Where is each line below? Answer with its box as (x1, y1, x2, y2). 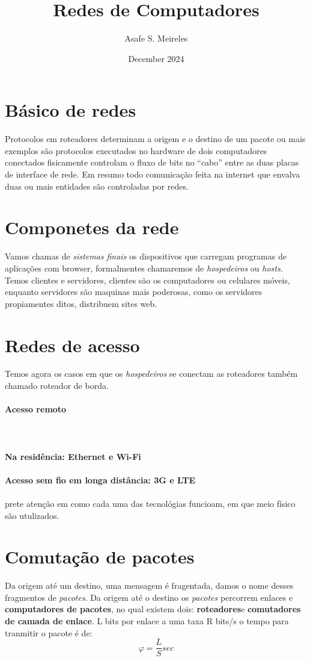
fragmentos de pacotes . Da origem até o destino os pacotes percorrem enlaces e (5, 591, 293, 603)
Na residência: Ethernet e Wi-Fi (5, 450, 141, 462)
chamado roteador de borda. (5, 379, 109, 392)
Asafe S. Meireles (124, 32, 188, 45)
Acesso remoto (5, 403, 67, 415)
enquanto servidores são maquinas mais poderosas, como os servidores (5, 285, 263, 298)
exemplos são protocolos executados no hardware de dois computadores (5, 144, 267, 157)
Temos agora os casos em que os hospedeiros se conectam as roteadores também (5, 367, 298, 380)
